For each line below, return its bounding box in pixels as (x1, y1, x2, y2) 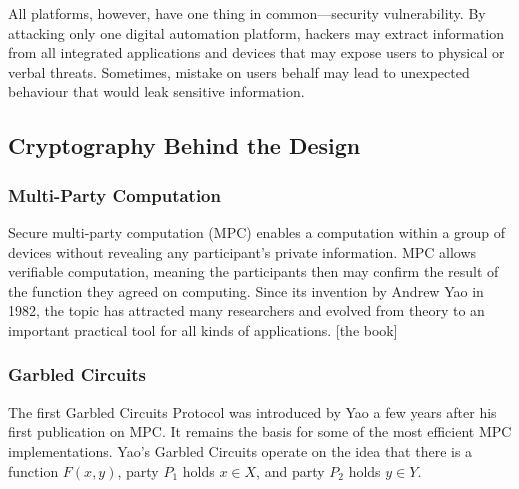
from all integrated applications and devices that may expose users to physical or (8, 42, 505, 63)
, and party (256, 460, 325, 481)
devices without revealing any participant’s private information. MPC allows (8, 241, 477, 262)
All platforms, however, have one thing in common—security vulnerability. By (8, 3, 486, 23)
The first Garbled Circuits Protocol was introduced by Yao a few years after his (8, 401, 497, 422)
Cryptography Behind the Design (8, 130, 361, 161)
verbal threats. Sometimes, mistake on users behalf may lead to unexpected (8, 61, 470, 82)
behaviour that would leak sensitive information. (8, 81, 305, 102)
